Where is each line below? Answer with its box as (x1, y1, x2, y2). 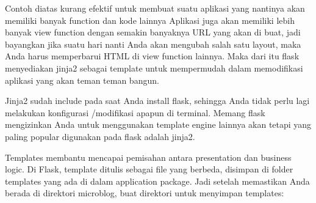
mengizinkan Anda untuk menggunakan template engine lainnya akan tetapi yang (5, 118, 312, 131)
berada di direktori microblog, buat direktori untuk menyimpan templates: (5, 186, 284, 199)
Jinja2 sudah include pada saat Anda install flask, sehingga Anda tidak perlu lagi (5, 94, 310, 107)
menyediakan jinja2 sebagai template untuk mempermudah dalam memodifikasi (5, 61, 303, 74)
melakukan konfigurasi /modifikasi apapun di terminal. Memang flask (5, 106, 265, 119)
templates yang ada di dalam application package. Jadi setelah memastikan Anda (5, 174, 310, 187)
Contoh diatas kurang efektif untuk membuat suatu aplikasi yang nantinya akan (5, 2, 305, 14)
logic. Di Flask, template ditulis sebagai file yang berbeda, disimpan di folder (5, 163, 293, 175)
